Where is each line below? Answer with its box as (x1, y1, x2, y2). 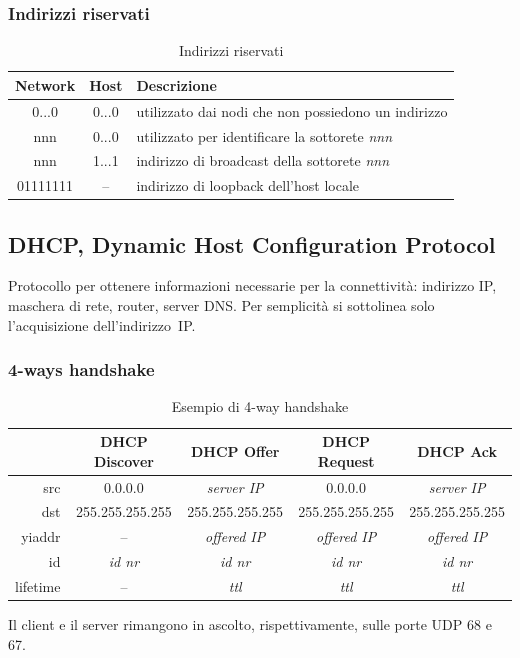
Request (317, 450, 375, 471)
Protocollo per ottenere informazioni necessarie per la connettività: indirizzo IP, (8, 275, 497, 296)
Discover (93, 450, 154, 471)
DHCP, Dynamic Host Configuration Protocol (8, 228, 496, 259)
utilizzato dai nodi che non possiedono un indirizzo (136, 100, 448, 121)
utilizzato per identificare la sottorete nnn (136, 125, 393, 146)
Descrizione (136, 74, 217, 95)
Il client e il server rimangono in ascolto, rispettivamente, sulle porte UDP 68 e (8, 613, 492, 634)
